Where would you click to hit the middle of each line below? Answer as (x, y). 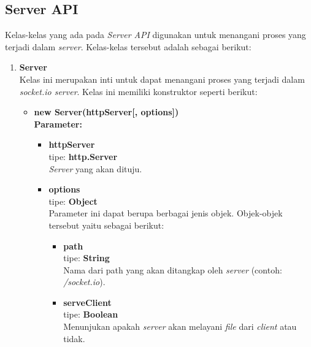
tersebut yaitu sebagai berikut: (106, 225)
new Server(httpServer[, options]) (106, 112)
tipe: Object (73, 201)
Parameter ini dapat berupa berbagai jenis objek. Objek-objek (166, 213)
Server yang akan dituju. (95, 168)
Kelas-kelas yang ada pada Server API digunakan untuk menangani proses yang (155, 35)
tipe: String (86, 258)
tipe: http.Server (83, 156)
